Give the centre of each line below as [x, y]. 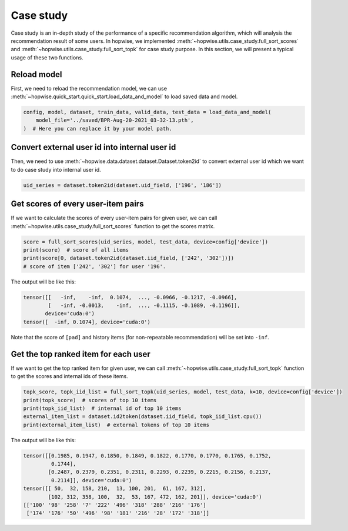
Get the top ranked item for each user [81, 354]
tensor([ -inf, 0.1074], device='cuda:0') [87, 322]
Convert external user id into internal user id [93, 147]
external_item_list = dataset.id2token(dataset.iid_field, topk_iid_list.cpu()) [143, 417]
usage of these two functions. [47, 57]
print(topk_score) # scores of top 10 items [90, 400]
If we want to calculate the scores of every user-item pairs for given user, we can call [114, 218]
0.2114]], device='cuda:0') [91, 480]
